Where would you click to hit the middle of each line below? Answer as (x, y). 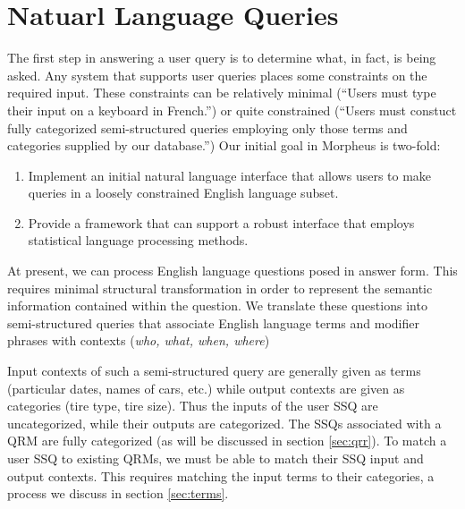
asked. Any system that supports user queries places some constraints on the (217, 75)
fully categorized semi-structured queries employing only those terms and (207, 127)
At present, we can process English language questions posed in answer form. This (232, 271)
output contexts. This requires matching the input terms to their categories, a (221, 475)
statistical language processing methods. (138, 240)
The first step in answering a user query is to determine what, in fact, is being (222, 58)
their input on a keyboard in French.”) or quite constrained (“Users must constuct (232, 110)
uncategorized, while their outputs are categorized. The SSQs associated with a (224, 423)
